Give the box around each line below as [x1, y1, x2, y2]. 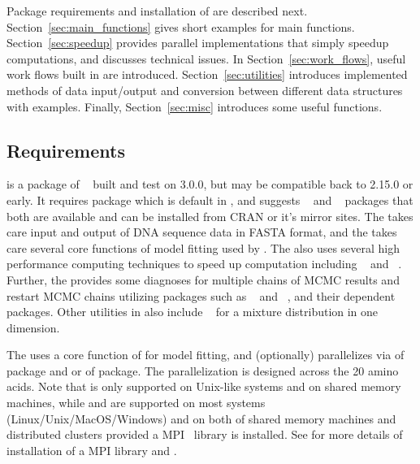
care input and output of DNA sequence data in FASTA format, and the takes [6, 223, 397, 241]
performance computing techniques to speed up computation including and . [6, 255, 402, 272]
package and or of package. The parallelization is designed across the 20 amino [6, 362, 399, 379]
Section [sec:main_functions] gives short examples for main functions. [6, 18, 355, 35]
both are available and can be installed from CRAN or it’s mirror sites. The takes [6, 207, 414, 224]
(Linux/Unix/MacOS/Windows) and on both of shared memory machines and [6, 410, 396, 427]
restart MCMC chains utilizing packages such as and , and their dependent [6, 287, 396, 304]
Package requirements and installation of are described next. [6, 2, 308, 19]
